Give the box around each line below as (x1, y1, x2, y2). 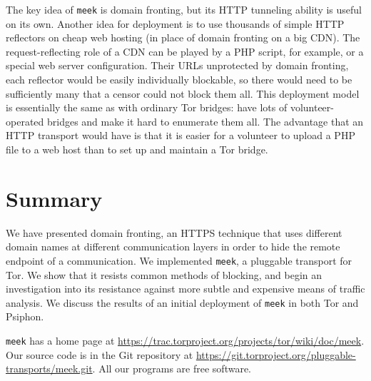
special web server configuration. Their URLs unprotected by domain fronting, (6, 58, 349, 73)
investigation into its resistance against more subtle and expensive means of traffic (6, 281, 365, 296)
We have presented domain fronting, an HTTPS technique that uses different (6, 225, 342, 240)
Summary (6, 183, 103, 213)
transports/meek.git (6, 361, 93, 376)
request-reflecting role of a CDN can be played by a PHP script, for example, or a (6, 44, 364, 59)
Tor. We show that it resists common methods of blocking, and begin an (6, 267, 322, 282)
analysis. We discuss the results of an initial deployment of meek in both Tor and (6, 295, 359, 310)
